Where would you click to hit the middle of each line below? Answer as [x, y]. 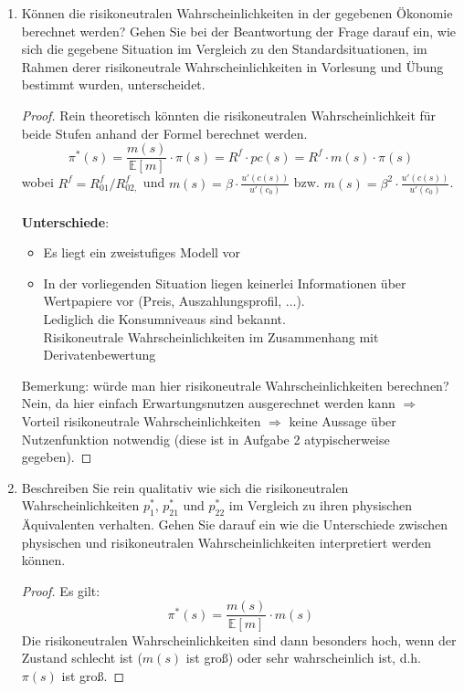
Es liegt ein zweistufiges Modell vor [142, 252]
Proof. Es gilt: [61, 590]
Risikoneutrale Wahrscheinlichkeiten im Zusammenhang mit [211, 336]
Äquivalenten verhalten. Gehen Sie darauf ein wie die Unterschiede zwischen [235, 524]
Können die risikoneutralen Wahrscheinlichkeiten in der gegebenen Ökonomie [237, 13]
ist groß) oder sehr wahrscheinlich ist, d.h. [304, 658]
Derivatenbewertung [100, 355]
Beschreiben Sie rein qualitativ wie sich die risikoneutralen [185, 487]
